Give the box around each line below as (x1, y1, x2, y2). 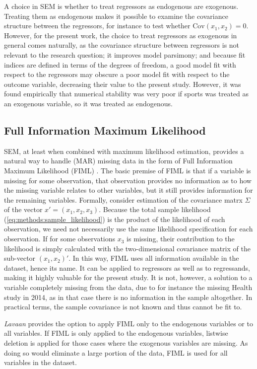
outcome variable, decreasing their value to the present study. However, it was (4, 78, 241, 89)
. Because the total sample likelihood (99, 204, 211, 215)
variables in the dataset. (4, 357, 77, 368)
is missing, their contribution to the (127, 233, 235, 244)
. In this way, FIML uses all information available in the (68, 253, 239, 263)
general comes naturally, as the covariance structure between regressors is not (4, 40, 240, 50)
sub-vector (4, 253, 36, 263)
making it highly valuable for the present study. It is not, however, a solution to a (4, 272, 253, 283)
